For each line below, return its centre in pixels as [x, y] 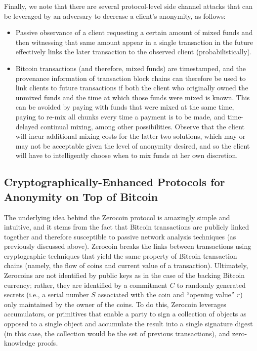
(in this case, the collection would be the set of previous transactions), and [117, 333]
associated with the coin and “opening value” [166, 294]
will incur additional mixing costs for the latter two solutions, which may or [130, 136]
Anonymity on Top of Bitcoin [81, 196]
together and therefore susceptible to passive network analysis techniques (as [120, 236]
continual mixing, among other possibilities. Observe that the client [142, 126]
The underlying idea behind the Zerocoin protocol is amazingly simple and [117, 217]
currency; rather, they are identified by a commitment [86, 285]
